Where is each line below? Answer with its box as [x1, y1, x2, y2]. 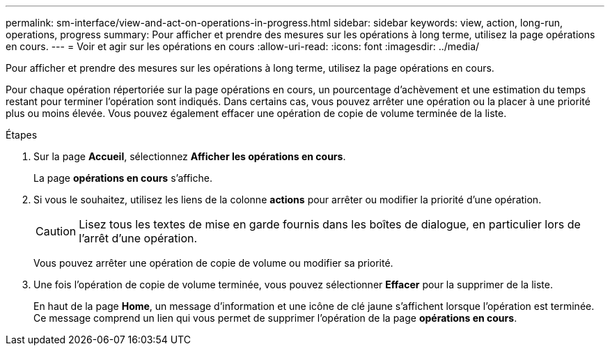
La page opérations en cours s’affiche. [33, 172, 212, 184]
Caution [36, 224, 77, 238]
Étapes [6, 129, 38, 141]
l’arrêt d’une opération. [79, 231, 198, 245]
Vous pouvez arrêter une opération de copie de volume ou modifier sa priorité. [33, 257, 393, 269]
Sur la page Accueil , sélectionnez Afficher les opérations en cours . [33, 150, 346, 162]
